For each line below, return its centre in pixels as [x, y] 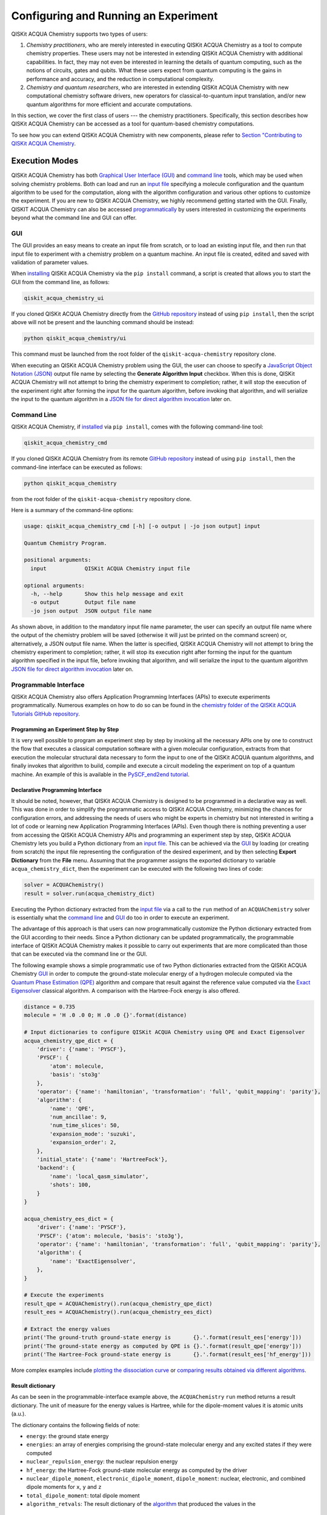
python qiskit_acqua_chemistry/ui [75, 338]
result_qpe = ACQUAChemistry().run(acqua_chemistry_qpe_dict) [118, 1304]
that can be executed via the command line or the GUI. [79, 954]
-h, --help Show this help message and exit [107, 594]
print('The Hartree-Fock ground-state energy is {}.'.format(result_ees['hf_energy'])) [168, 1355]
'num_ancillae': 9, [78, 1117]
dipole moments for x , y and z [64, 1487]
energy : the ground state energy [68, 1436]
